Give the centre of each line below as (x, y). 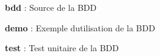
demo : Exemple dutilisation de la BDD (80, 27)
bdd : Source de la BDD (51, 7)
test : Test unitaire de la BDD (62, 48)
